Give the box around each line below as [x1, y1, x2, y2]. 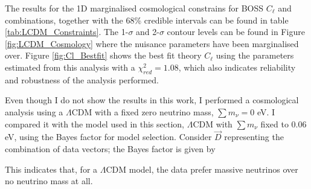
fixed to [260, 117, 289, 130]
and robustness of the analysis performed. [5, 73, 159, 86]
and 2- [136, 25, 159, 38]
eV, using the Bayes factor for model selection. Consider [5, 130, 212, 143]
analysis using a [5, 105, 63, 118]
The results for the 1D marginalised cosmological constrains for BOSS [5, 2, 264, 14]
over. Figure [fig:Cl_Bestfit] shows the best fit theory [5, 49, 202, 62]
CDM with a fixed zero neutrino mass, [71, 105, 214, 118]
